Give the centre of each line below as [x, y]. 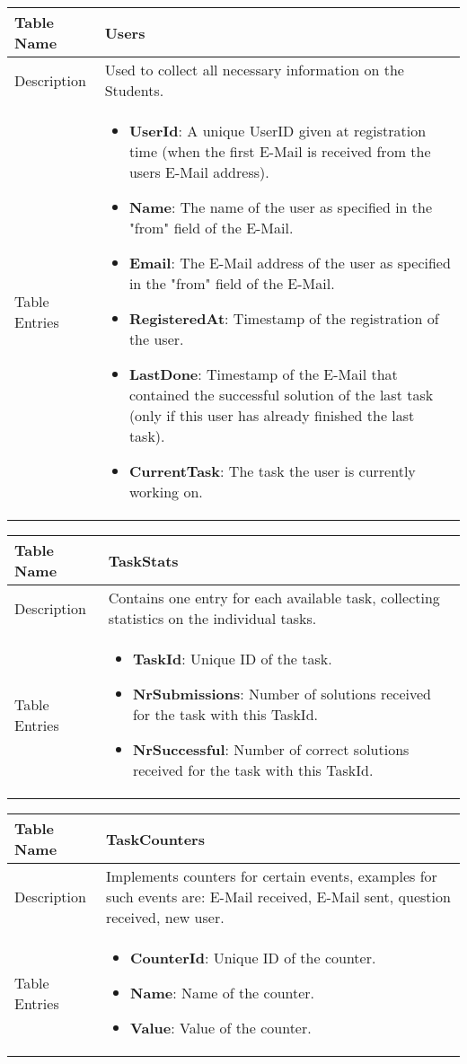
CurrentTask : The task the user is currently [272, 471]
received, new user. [165, 917]
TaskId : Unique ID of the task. [232, 659]
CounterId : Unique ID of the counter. [253, 958]
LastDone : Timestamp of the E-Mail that [263, 374]
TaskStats [143, 560]
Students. [134, 90]
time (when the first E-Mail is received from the [280, 151]
